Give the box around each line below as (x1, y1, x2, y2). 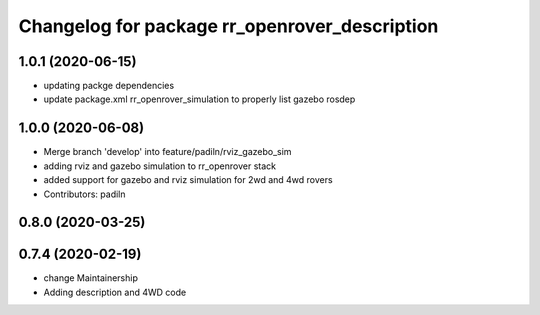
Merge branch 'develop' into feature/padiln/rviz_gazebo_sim (43, 146, 292, 158)
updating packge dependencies (43, 80, 175, 92)
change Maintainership (43, 272, 139, 284)
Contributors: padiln (43, 188, 126, 200)
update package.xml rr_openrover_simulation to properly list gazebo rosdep (43, 93, 356, 105)
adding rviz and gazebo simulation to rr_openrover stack (43, 160, 277, 172)
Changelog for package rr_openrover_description (18, 15, 439, 37)
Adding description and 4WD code (43, 286, 187, 298)
